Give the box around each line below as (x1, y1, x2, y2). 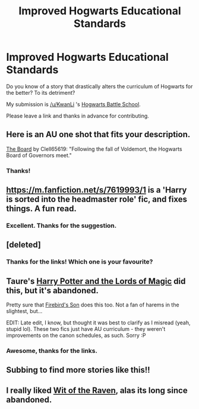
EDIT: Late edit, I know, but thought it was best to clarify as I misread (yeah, (6, 319, 191, 326)
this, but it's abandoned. (6, 285, 99, 296)
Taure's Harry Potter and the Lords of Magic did (6, 276, 186, 286)
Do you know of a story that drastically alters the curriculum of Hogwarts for (6, 82, 193, 90)
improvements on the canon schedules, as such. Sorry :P (6, 332, 146, 339)
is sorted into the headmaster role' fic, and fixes (6, 194, 187, 204)
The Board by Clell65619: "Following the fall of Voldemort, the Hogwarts (6, 145, 182, 153)
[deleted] (6, 240, 42, 250)
